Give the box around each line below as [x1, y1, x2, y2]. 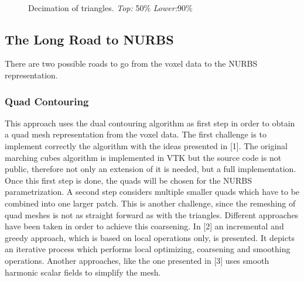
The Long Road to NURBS [5, 30, 174, 48]
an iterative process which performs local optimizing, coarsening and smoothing [5, 243, 291, 255]
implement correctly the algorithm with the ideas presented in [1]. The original [5, 139, 288, 152]
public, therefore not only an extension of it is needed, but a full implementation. [5, 163, 296, 175]
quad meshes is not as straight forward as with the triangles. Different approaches [5, 208, 299, 221]
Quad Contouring [5, 94, 89, 108]
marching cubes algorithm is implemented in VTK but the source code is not [5, 151, 282, 163]
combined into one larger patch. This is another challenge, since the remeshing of [5, 197, 296, 209]
